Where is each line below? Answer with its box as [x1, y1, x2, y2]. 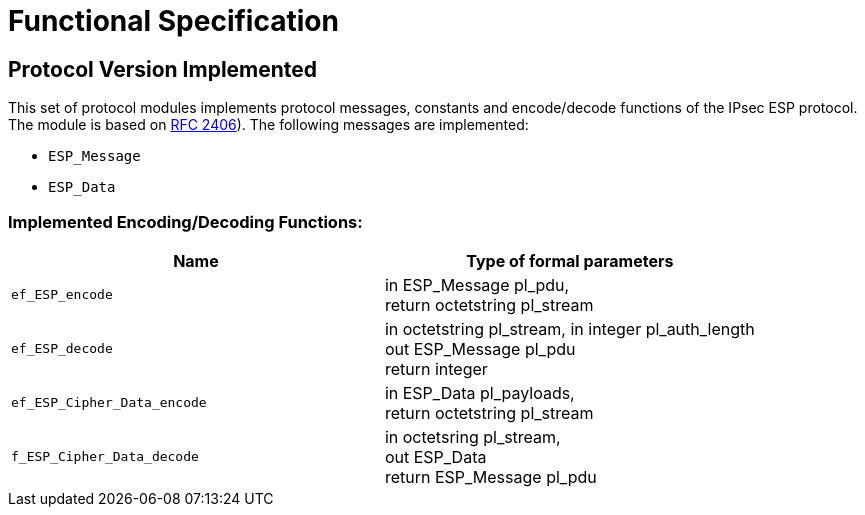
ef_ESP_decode [11, 341, 113, 357]
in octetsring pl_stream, [384, 426, 561, 447]
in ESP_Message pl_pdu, [384, 274, 570, 295]
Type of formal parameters [466, 250, 674, 271]
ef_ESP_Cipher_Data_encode [11, 395, 207, 411]
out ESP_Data [384, 446, 487, 467]
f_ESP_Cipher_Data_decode [11, 449, 199, 465]
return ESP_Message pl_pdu [384, 466, 597, 487]
